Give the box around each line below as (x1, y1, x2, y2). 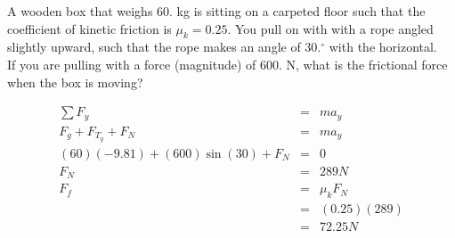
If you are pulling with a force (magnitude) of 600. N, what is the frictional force (7, 54, 448, 73)
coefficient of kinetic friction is (7, 19, 172, 37)
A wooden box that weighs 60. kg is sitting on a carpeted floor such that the (7, 2, 426, 20)
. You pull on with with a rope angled (227, 19, 434, 37)
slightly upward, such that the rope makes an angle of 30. (7, 37, 321, 56)
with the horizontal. (329, 37, 437, 56)
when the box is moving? (7, 72, 143, 91)
